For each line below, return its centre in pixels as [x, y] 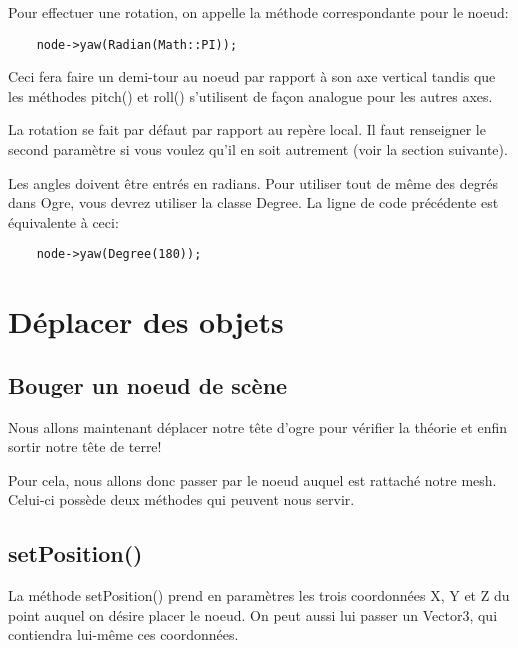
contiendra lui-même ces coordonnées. [123, 634]
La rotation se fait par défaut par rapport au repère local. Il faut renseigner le [247, 129]
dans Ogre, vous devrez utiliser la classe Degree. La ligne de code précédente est [253, 202]
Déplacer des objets [146, 321]
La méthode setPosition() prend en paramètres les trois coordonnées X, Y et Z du [259, 595]
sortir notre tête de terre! [85, 446]
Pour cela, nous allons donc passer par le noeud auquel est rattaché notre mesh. [252, 479]
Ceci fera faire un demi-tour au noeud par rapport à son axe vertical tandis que [252, 76]
